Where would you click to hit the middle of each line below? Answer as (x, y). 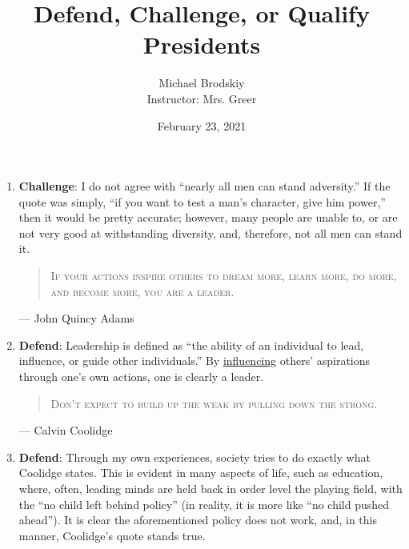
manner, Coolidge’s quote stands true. (112, 535)
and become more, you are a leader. (142, 291)
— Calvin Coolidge (66, 430)
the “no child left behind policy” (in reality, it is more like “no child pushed (204, 504)
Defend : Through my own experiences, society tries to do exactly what (194, 457)
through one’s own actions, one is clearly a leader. (141, 377)
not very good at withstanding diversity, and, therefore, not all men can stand (211, 232)
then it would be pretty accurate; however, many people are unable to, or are (208, 217)
